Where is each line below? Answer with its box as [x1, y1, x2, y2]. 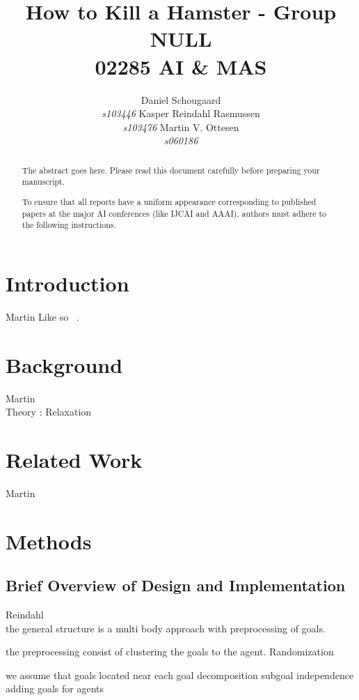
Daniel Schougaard [141, 92, 221, 107]
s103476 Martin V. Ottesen [122, 119, 239, 134]
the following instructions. [22, 219, 116, 231]
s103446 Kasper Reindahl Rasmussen [102, 106, 260, 121]
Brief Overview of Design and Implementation [6, 575, 346, 596]
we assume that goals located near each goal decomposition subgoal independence [6, 667, 354, 682]
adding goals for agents [6, 681, 104, 696]
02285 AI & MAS [95, 52, 267, 80]
